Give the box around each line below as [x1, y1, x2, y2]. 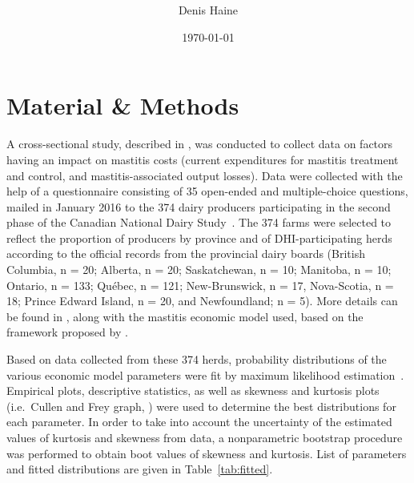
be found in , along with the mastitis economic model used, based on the [6, 308, 364, 324]
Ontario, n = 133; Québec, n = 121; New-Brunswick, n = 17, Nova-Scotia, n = [6, 276, 394, 293]
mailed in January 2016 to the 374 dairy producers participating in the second [6, 198, 391, 215]
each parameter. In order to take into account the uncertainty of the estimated [6, 413, 392, 430]
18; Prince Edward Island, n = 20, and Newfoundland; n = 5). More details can [6, 292, 398, 309]
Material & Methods [6, 89, 239, 122]
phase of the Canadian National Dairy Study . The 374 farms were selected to [6, 214, 392, 231]
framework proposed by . [6, 324, 128, 340]
